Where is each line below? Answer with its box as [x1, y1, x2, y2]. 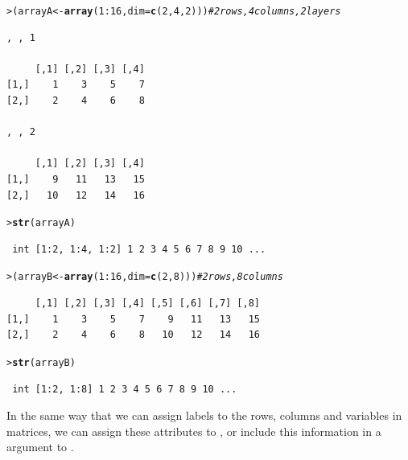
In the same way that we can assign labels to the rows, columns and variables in [6, 407, 402, 424]
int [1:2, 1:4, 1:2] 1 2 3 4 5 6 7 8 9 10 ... [12, 243, 266, 255]
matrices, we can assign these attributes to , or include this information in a [6, 422, 381, 439]
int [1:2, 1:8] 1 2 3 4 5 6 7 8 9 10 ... [12, 383, 237, 395]
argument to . [6, 438, 74, 455]
